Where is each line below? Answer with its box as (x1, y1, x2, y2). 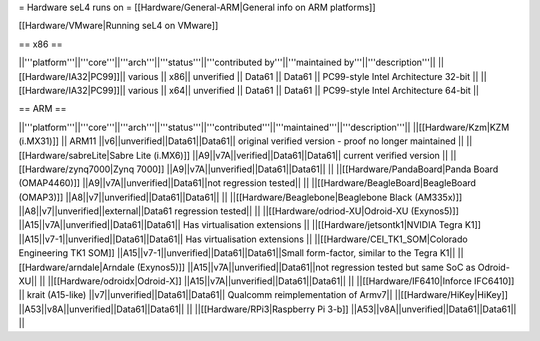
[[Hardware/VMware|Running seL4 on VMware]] (18, 20, 219, 32)
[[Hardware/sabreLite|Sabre (18, 149, 134, 161)
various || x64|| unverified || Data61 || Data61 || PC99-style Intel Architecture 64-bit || (127, 84, 480, 96)
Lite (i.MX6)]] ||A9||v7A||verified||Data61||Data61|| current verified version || (135, 149, 449, 161)
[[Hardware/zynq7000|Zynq (18, 163, 135, 175)
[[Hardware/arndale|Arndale (18, 261, 135, 273)
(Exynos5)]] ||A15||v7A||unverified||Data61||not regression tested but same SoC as (136, 261, 476, 273)
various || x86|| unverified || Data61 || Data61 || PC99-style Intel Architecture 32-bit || (127, 70, 479, 82)
